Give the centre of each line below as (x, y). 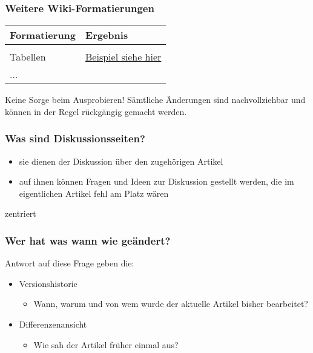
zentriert (21, 213)
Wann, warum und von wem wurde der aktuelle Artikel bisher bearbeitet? (171, 304)
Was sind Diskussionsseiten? (75, 138)
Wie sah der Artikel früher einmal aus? (106, 344)
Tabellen (28, 57)
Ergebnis (107, 35)
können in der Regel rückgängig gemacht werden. (96, 111)
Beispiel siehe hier (124, 57)
